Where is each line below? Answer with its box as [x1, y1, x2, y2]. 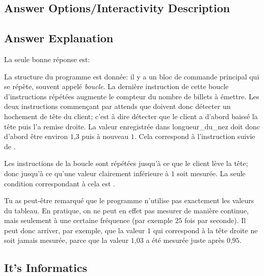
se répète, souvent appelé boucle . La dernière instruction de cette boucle [4, 81, 229, 92]
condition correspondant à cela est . [4, 178, 116, 188]
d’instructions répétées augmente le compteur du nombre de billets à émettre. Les [4, 91, 259, 101]
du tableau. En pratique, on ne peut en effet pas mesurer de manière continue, [4, 205, 249, 215]
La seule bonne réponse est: [4, 53, 90, 64]
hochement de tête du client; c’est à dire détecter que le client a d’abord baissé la [4, 111, 258, 121]
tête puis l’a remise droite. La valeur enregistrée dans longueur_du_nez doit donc [4, 121, 260, 131]
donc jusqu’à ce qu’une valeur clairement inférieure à [4, 168, 169, 178]
